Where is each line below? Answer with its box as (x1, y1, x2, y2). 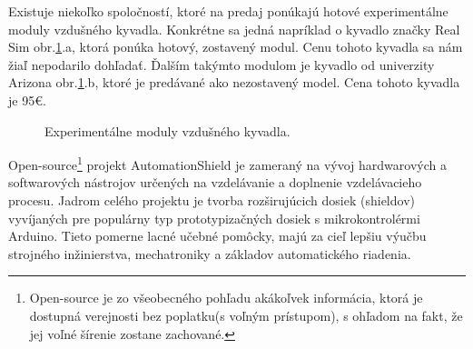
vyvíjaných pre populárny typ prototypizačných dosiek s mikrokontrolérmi (8, 208, 420, 227)
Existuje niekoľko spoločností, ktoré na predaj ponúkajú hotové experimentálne (8, 2, 448, 20)
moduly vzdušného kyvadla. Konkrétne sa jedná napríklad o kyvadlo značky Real (8, 19, 460, 38)
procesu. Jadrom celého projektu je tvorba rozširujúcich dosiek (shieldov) (8, 191, 415, 209)
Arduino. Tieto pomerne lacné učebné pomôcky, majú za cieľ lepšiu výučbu (8, 226, 427, 245)
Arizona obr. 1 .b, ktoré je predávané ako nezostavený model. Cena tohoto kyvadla (8, 73, 460, 92)
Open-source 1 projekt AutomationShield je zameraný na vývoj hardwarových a (8, 153, 447, 174)
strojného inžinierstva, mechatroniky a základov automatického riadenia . (8, 244, 411, 263)
